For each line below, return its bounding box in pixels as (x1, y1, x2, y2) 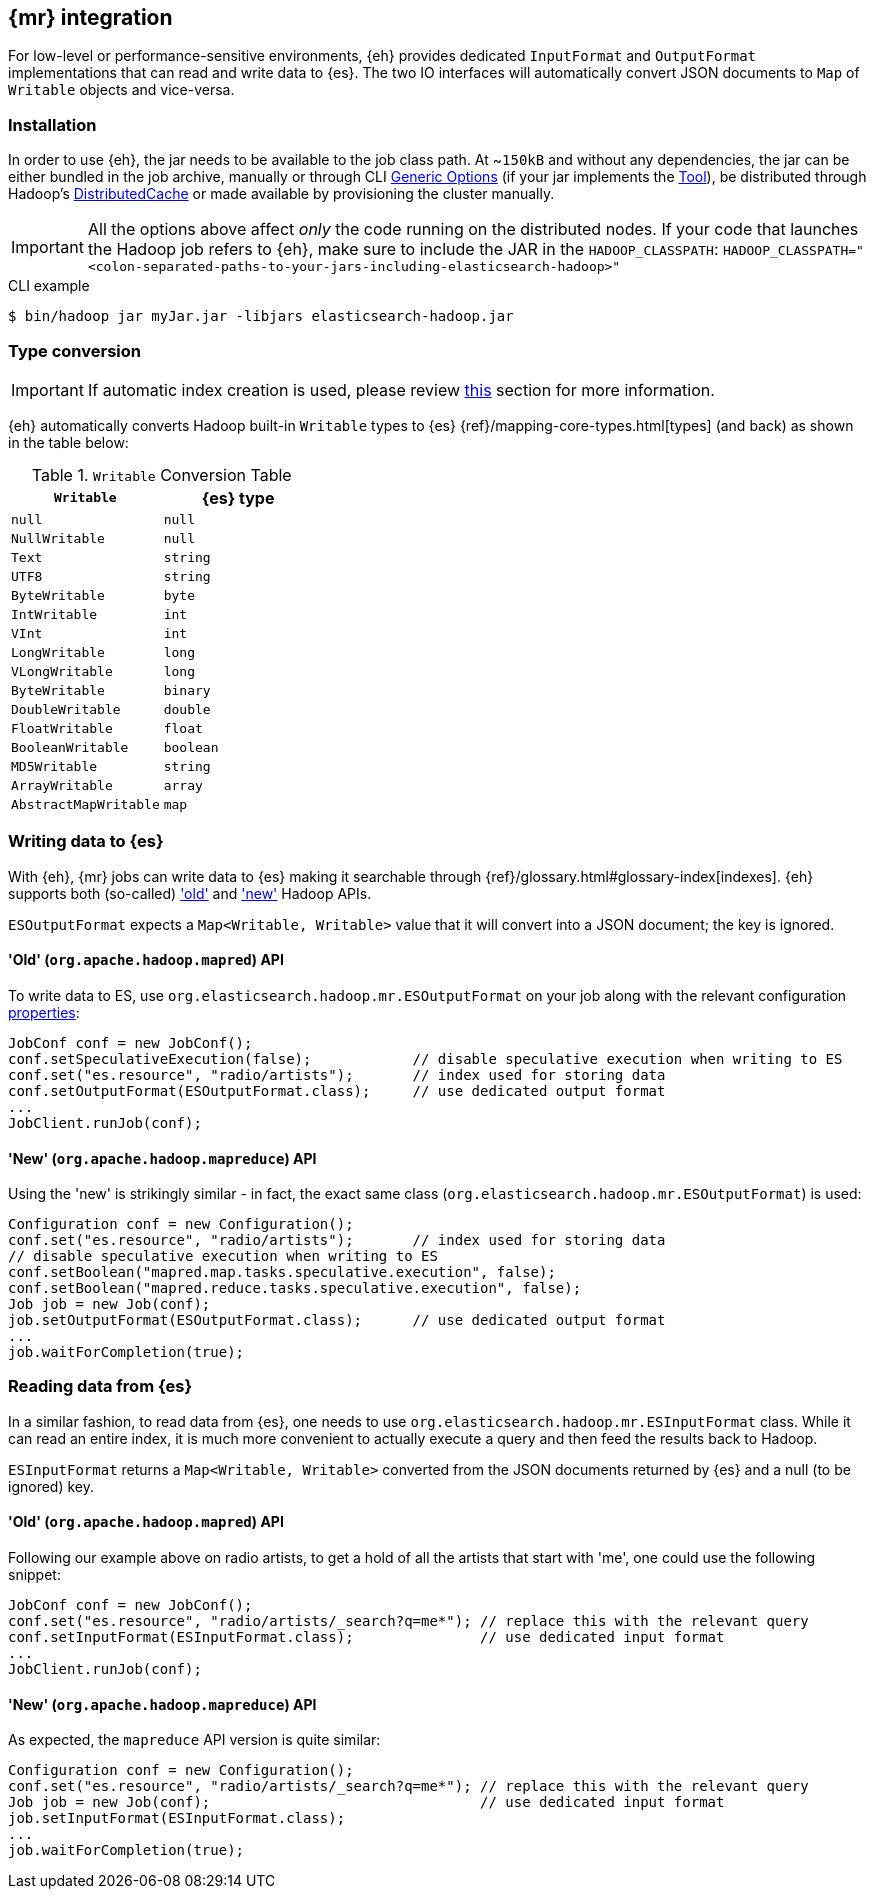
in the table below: (8, 433, 129, 451)
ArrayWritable (11, 777, 113, 793)
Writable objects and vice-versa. (8, 81, 235, 99)
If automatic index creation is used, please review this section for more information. (87, 379, 715, 400)
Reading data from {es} (8, 1376, 193, 1397)
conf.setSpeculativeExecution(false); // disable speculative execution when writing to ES (8, 1050, 843, 1067)
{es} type (201, 487, 275, 508)
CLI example (8, 277, 90, 295)
